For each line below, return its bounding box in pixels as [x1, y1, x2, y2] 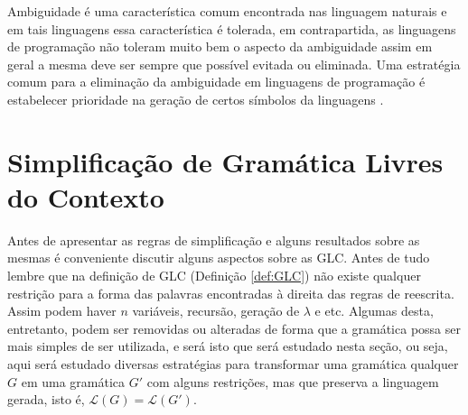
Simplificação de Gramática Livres [7, 143, 444, 180]
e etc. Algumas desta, [314, 301, 434, 320]
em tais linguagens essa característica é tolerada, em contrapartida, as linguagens [7, 19, 456, 38]
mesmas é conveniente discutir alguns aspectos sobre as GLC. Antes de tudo [7, 248, 430, 267]
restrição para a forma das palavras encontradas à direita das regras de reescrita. [7, 283, 454, 302]
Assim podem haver [7, 301, 117, 320]
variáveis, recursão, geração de [132, 301, 300, 320]
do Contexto [7, 178, 164, 215]
